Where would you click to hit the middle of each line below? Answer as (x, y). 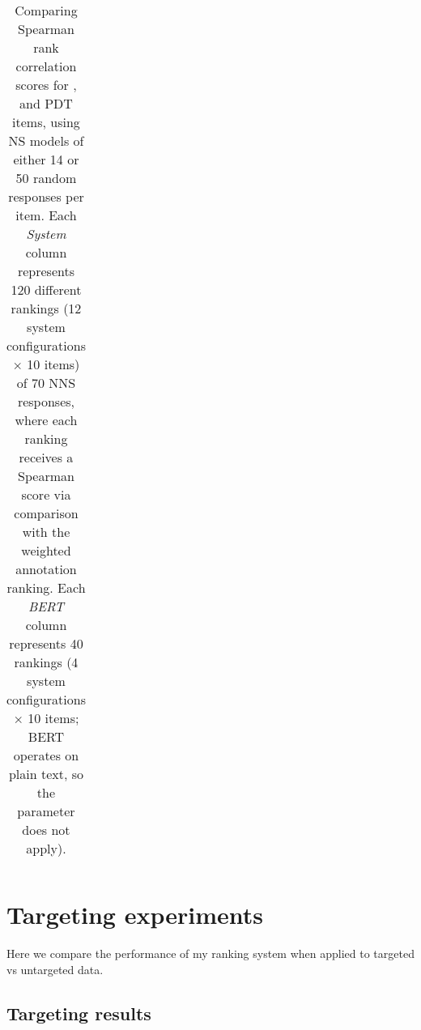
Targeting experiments (135, 915)
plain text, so (46, 774)
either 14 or (46, 159)
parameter (46, 811)
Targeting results (79, 1013)
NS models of (46, 140)
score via (46, 494)
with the (46, 532)
